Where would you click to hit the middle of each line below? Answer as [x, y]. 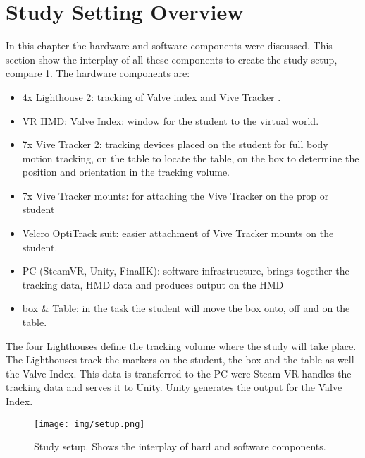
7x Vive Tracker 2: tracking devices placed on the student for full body [175, 144]
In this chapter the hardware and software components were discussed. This [169, 46]
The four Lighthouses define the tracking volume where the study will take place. [181, 345]
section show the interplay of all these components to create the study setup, [172, 59]
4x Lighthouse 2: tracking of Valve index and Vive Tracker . [151, 96]
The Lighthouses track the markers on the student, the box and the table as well [180, 360]
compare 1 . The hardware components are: [98, 73]
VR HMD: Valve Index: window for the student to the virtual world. [171, 120]
